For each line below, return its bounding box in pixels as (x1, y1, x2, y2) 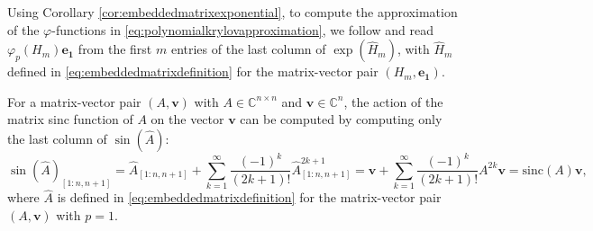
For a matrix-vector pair (7, 92, 141, 111)
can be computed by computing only (240, 110, 442, 129)
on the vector (151, 110, 224, 129)
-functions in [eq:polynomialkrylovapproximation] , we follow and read (51, 20, 433, 39)
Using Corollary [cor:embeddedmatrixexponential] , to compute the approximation (7, 3, 458, 21)
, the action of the (343, 92, 443, 111)
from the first (78, 40, 152, 58)
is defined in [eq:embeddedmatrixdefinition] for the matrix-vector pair (57, 188, 442, 207)
